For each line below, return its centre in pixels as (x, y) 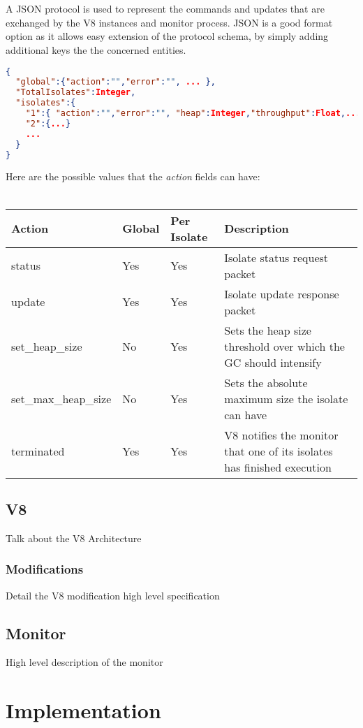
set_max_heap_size (61, 398)
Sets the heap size (268, 330)
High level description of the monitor (84, 662)
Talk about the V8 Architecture (74, 538)
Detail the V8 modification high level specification (113, 595)
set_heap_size (47, 346)
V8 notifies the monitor (281, 435)
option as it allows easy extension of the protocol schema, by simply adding (167, 36)
